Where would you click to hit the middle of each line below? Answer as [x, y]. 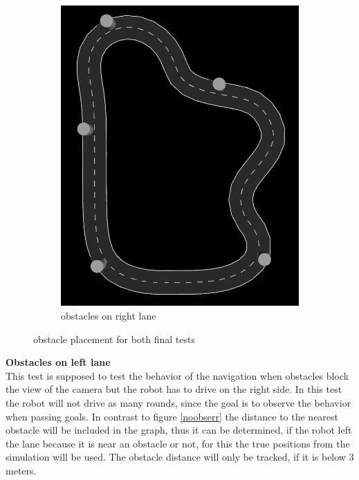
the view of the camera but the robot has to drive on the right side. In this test [174, 389]
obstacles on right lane [109, 316]
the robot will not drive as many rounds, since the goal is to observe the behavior [178, 403]
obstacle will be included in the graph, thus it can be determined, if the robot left [179, 430]
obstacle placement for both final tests [114, 339]
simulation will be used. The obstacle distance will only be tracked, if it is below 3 [180, 457]
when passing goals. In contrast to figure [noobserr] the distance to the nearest [172, 416]
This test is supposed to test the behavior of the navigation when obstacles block [177, 375]
